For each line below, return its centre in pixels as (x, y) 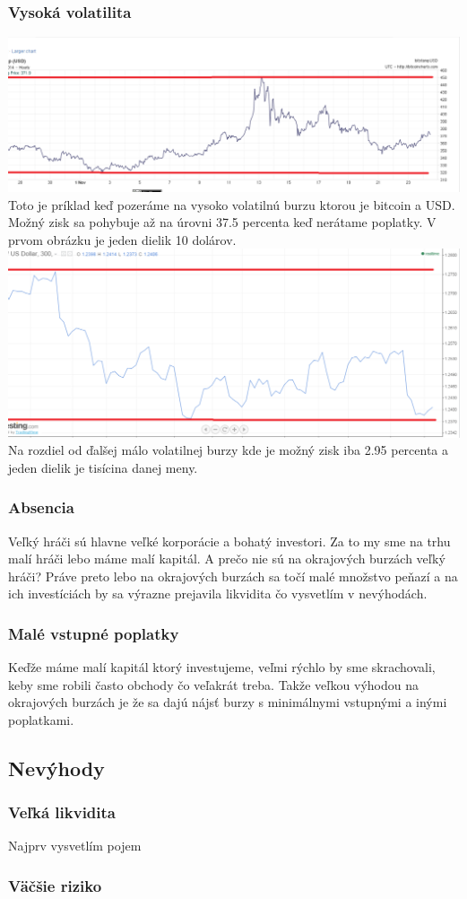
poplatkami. (41, 719)
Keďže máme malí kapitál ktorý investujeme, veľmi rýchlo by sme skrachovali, (222, 667)
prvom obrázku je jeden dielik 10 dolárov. (122, 239)
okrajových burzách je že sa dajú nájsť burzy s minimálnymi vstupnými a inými (228, 702)
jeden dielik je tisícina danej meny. (103, 467)
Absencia (41, 507)
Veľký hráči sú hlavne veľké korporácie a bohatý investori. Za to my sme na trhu (229, 541)
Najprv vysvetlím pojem (75, 846)
